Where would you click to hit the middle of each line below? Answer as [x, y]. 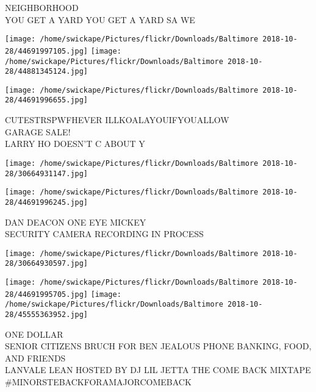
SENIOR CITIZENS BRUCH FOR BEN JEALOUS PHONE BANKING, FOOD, [158, 346]
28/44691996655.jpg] [47, 100]
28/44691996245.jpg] [47, 202]
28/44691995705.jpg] [47, 294]
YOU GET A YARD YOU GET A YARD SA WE [100, 19]
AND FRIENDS [35, 358]
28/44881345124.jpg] [47, 72]
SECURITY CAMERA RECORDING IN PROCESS [104, 234]
